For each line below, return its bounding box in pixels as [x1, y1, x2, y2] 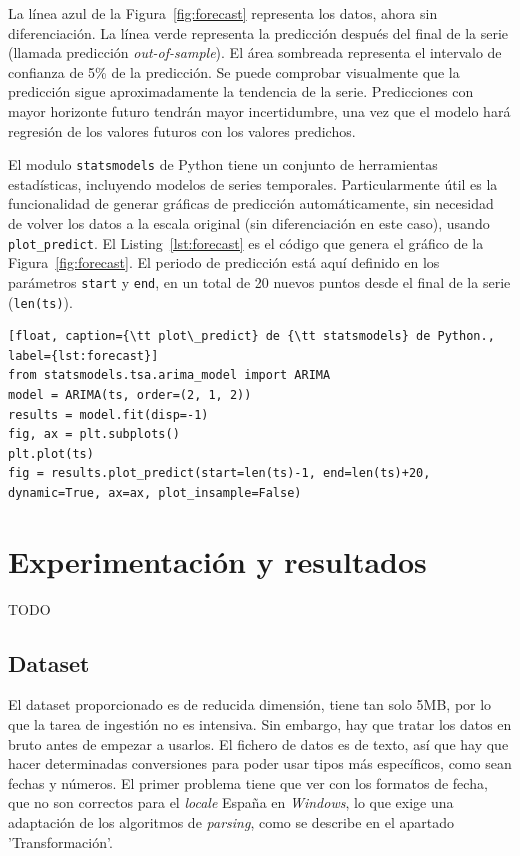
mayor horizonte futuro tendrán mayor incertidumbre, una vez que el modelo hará [8, 100, 511, 121]
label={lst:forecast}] [8, 348, 159, 363]
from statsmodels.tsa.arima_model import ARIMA [8, 368, 331, 383]
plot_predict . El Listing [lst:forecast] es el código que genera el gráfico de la [8, 232, 484, 253]
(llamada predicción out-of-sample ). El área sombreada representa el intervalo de [8, 42, 502, 63]
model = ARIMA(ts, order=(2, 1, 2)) [8, 387, 252, 402]
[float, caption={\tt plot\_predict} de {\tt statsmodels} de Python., [8, 329, 495, 344]
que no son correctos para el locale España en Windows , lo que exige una [8, 792, 454, 813]
